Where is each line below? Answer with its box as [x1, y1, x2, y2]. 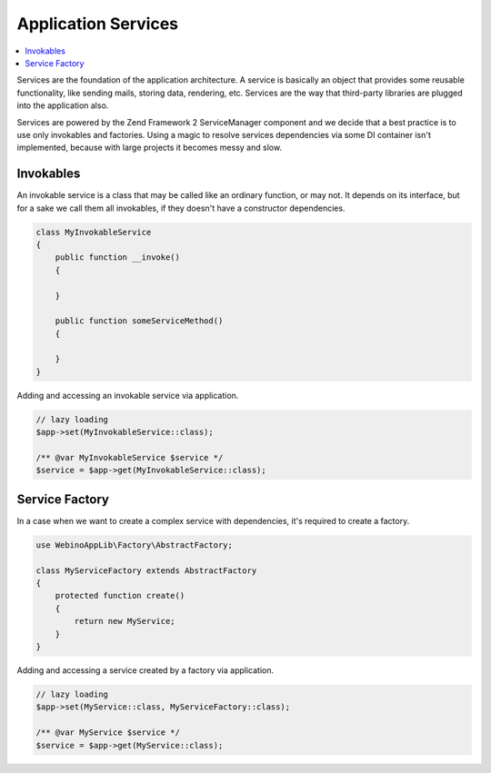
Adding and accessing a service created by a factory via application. [16, 664, 275, 676]
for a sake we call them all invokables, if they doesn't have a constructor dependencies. [16, 203, 346, 213]
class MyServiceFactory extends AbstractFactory [35, 565, 257, 576]
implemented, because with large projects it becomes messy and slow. [16, 142, 282, 154]
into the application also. [16, 100, 109, 111]
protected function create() [55, 590, 185, 601]
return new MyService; [74, 616, 176, 627]
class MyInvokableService [35, 227, 152, 237]
